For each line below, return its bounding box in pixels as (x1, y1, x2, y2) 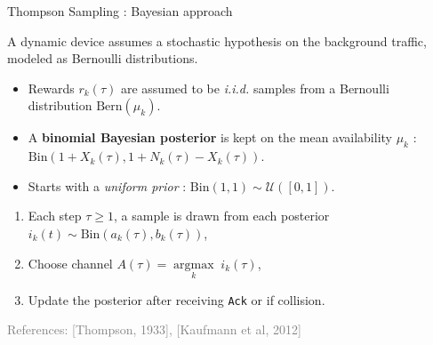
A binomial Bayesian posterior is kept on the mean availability (28, 128, 392, 147)
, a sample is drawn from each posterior (114, 206, 330, 225)
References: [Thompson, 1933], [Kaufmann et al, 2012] (7, 320, 301, 339)
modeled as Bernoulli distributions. (7, 49, 198, 68)
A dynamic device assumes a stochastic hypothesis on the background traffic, (7, 31, 427, 50)
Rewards (28, 78, 75, 97)
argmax (173, 258, 214, 271)
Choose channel (28, 253, 113, 272)
